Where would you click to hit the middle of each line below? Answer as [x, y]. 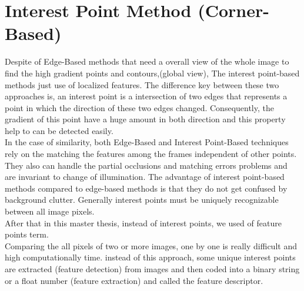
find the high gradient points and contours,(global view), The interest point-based [152, 73]
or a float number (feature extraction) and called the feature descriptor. [134, 280]
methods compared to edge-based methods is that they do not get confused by [146, 188]
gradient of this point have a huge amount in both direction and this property [145, 119]
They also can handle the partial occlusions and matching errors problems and [146, 165]
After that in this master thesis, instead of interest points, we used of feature [143, 223]
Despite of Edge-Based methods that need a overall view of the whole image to [147, 61]
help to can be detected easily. [59, 130]
